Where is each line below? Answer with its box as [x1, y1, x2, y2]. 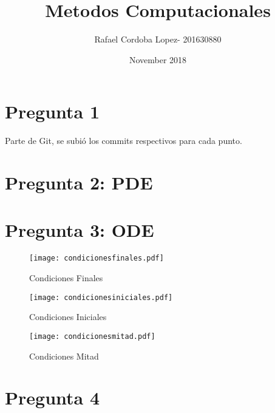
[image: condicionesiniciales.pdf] [29, 293, 173, 302]
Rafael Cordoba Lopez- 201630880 [94, 33, 222, 46]
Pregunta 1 [5, 99, 100, 124]
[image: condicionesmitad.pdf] [29, 332, 155, 341]
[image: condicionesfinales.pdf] [29, 254, 164, 263]
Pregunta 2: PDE [5, 170, 153, 195]
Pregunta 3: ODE [5, 217, 154, 242]
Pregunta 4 [5, 385, 100, 410]
